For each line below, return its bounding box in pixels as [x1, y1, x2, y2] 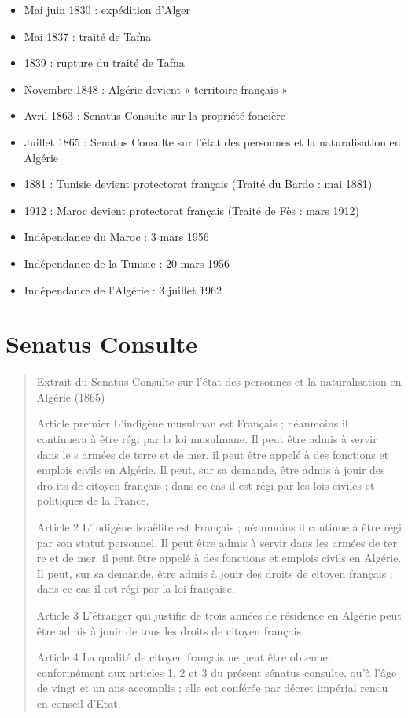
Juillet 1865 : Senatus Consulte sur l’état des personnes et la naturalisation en [24, 133, 401, 150]
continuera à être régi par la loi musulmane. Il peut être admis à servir [36, 431, 377, 447]
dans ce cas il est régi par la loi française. [36, 580, 235, 597]
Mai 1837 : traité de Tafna [24, 28, 152, 44]
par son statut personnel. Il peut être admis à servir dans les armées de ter [36, 534, 397, 550]
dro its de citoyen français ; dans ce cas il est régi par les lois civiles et [36, 476, 375, 493]
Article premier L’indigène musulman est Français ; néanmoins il [36, 415, 348, 431]
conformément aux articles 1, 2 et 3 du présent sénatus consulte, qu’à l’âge [36, 664, 397, 680]
